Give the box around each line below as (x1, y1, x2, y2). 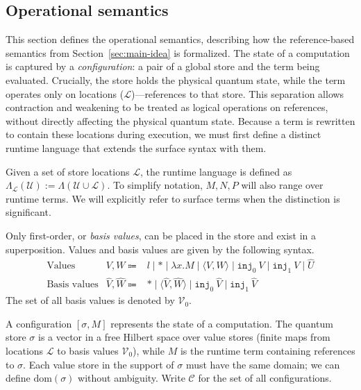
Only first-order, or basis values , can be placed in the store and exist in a (6, 228, 317, 242)
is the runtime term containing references (180, 343, 355, 357)
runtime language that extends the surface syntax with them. (6, 140, 267, 155)
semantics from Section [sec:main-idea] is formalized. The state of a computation (6, 45, 350, 60)
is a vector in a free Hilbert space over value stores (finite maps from (37, 330, 330, 344)
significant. (6, 205, 51, 219)
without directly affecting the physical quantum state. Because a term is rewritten (6, 113, 355, 128)
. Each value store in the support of (23, 357, 174, 371)
